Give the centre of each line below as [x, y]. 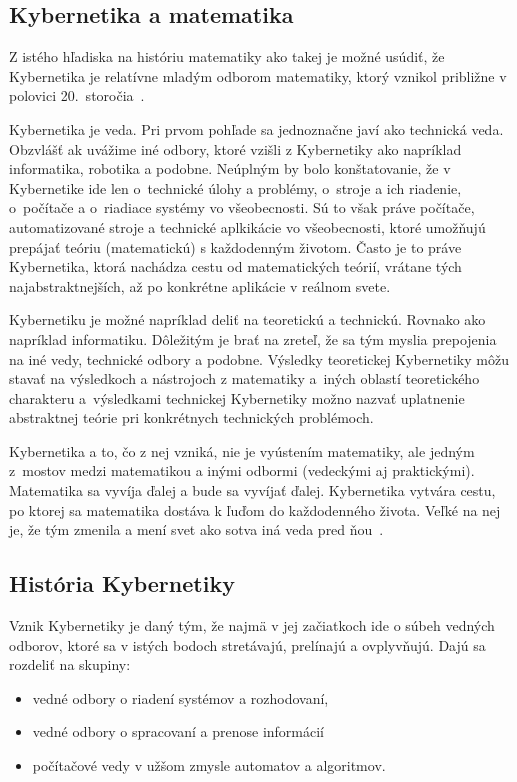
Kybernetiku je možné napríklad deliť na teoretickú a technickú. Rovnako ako [247, 319]
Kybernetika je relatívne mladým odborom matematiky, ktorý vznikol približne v [258, 75]
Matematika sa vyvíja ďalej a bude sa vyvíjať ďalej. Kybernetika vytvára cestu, [252, 490]
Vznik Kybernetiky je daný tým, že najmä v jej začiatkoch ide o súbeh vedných [252, 625]
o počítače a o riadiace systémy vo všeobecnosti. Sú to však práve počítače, [242, 207]
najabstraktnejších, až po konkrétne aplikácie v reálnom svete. [200, 285]
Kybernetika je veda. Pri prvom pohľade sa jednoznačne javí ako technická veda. [256, 128]
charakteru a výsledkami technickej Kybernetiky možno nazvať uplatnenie [237, 397]
